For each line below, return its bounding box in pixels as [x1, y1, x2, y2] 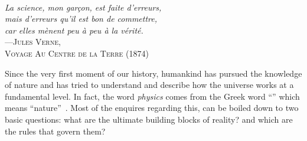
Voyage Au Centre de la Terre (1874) [5, 47, 149, 59]
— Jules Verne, [5, 35, 61, 48]
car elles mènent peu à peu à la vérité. [5, 24, 143, 36]
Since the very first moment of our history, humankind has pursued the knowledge [5, 67, 302, 79]
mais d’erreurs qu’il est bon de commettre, [5, 12, 158, 25]
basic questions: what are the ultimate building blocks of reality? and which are [5, 113, 293, 125]
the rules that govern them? [5, 124, 106, 137]
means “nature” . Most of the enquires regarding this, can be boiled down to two [5, 101, 299, 114]
